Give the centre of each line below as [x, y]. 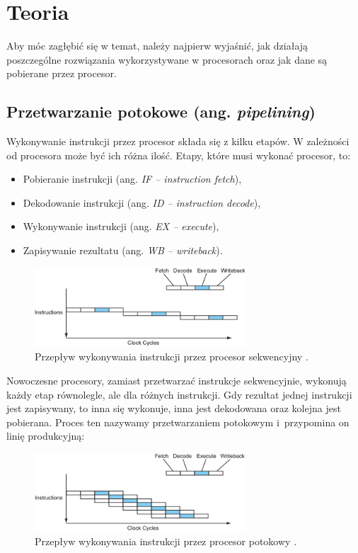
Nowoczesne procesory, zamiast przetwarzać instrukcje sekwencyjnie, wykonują [177, 380]
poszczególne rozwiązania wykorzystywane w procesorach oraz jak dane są [167, 59]
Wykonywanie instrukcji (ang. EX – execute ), [121, 226]
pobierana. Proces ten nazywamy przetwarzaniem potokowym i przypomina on [178, 422]
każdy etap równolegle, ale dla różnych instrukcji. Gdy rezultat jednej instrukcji [179, 394]
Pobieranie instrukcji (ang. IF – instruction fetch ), [132, 179]
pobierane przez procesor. [62, 73]
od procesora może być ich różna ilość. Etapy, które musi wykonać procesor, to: [179, 155]
